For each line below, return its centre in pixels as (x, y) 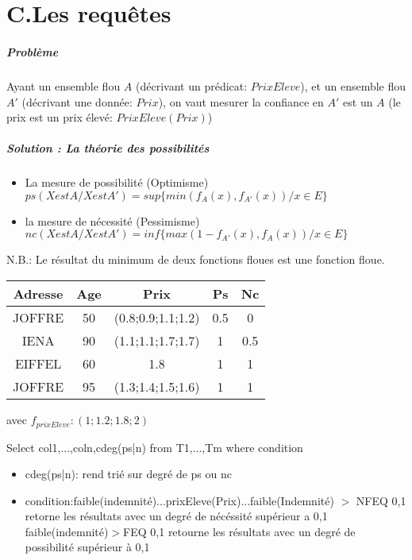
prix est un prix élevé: (60, 117)
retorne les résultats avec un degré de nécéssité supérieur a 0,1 (176, 516)
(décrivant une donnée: (77, 101)
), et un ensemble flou (353, 85)
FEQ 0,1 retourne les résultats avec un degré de (239, 531)
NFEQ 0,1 (381, 500)
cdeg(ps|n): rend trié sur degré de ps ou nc (128, 474)
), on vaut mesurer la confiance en (241, 101)
